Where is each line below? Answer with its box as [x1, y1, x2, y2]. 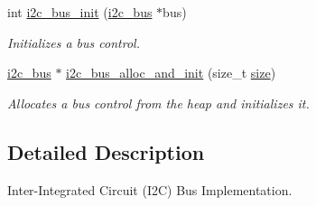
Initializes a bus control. [7, 33, 140, 51]
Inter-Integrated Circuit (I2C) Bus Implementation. [7, 180, 293, 199]
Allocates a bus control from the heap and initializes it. [7, 93, 310, 112]
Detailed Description [7, 137, 205, 165]
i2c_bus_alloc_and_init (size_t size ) [66, 63, 276, 82]
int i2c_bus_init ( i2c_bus [7, 3, 153, 21]
